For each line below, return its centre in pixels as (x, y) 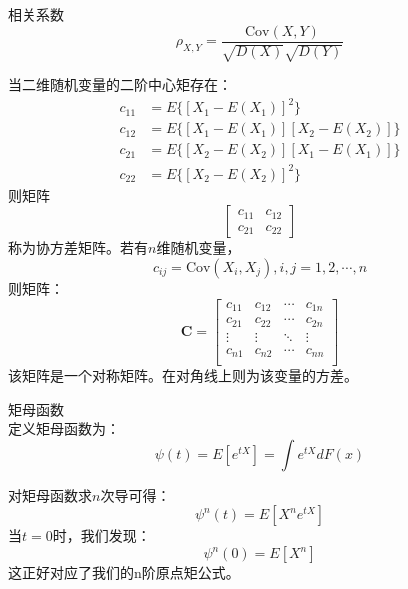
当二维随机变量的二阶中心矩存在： (120, 84)
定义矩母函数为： (64, 428)
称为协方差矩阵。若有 (78, 247)
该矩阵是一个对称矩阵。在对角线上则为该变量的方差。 (183, 375)
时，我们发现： (101, 535)
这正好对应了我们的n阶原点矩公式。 (124, 572)
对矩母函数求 (50, 494)
